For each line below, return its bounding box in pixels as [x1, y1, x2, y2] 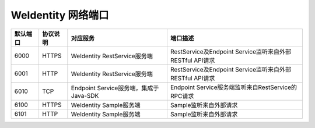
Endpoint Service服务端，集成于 [71, 84, 159, 92]
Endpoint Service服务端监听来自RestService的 [170, 83, 297, 91]
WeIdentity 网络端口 [10, 9, 109, 22]
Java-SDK [71, 91, 99, 99]
